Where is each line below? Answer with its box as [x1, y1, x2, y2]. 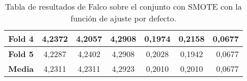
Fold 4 [8, 33, 34, 44]
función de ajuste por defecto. [70, 12, 177, 24]
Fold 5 [8, 48, 34, 60]
